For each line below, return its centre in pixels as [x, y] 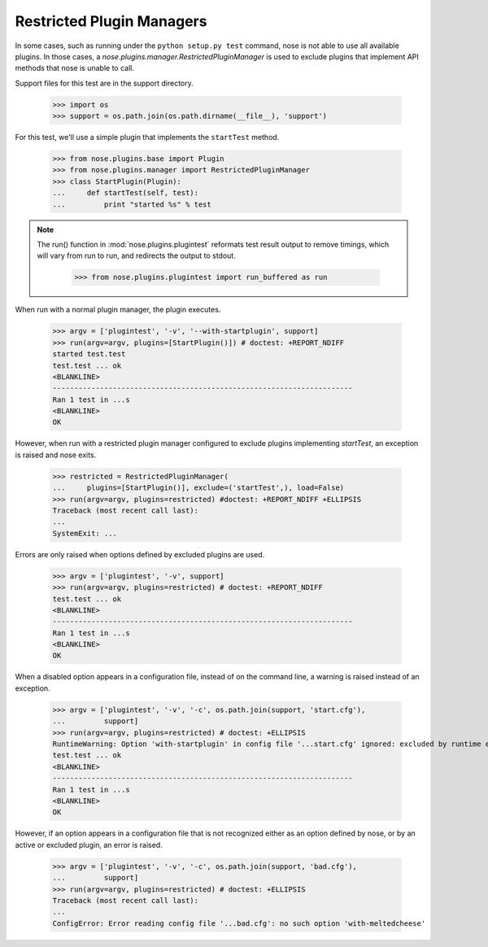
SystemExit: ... [85, 533]
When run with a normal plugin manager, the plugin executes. [118, 310]
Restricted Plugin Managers [111, 21]
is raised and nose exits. [56, 455]
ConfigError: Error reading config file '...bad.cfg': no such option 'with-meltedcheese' [239, 923]
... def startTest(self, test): [126, 193]
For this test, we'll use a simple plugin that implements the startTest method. [147, 137]
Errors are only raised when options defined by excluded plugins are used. [140, 554]
